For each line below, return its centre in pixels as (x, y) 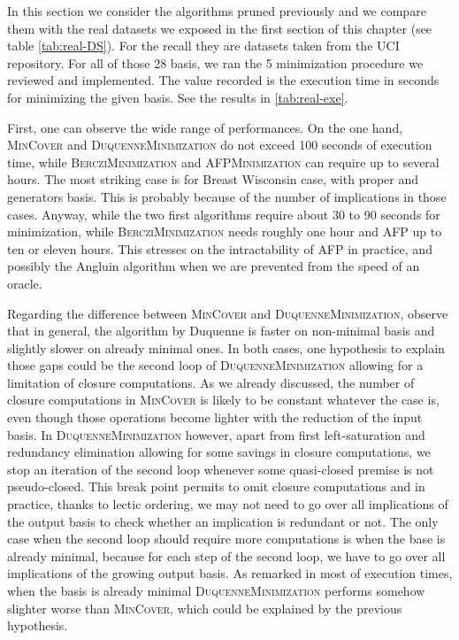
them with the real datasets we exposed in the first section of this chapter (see (220, 28)
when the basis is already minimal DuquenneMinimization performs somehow (216, 590)
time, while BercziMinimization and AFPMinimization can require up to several (223, 162)
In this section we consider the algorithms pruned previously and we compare (217, 11)
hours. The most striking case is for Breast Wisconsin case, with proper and (213, 179)
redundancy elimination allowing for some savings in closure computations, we (219, 452)
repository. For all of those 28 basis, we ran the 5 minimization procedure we (215, 62)
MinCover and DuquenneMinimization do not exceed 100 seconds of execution (220, 145)
